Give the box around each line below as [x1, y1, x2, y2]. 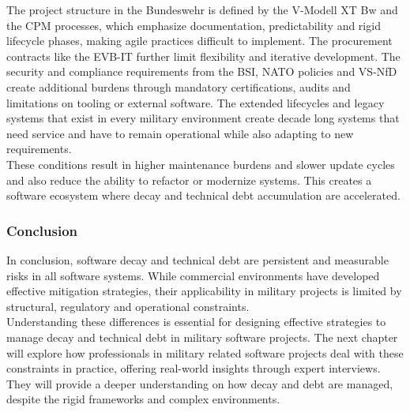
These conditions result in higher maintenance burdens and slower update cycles [6, 155, 395, 172]
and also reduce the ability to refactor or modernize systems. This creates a [6, 171, 372, 188]
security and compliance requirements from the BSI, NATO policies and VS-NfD [6, 63, 397, 80]
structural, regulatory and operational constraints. [6, 298, 250, 314]
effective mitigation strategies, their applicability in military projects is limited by [6, 283, 402, 299]
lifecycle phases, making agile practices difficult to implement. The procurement [6, 32, 393, 49]
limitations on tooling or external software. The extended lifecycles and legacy [6, 94, 385, 110]
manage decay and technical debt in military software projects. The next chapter [6, 328, 398, 345]
